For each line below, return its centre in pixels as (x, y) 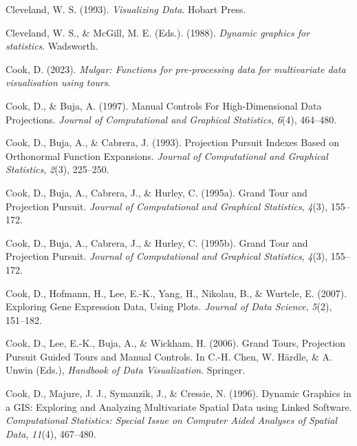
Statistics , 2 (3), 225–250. (57, 169)
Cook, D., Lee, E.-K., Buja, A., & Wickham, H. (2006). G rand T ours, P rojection (176, 343)
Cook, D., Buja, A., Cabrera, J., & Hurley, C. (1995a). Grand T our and (156, 192)
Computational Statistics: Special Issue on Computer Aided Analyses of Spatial (172, 420)
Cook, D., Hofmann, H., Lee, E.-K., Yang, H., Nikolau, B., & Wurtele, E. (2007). (176, 293)
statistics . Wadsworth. (52, 46)
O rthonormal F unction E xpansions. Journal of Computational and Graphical (167, 155)
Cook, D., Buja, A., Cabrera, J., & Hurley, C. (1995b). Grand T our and (157, 242)
